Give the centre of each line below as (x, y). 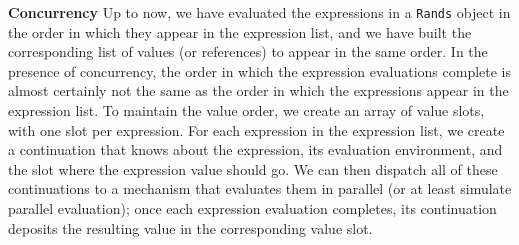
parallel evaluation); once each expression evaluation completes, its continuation (252, 208)
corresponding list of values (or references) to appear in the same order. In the (248, 51)
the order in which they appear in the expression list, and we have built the (240, 31)
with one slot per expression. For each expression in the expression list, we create (256, 129)
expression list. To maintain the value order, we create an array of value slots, (246, 110)
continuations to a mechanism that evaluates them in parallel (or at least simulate (260, 188)
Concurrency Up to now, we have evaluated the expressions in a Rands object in (259, 12)
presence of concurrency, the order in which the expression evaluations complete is (260, 70)
